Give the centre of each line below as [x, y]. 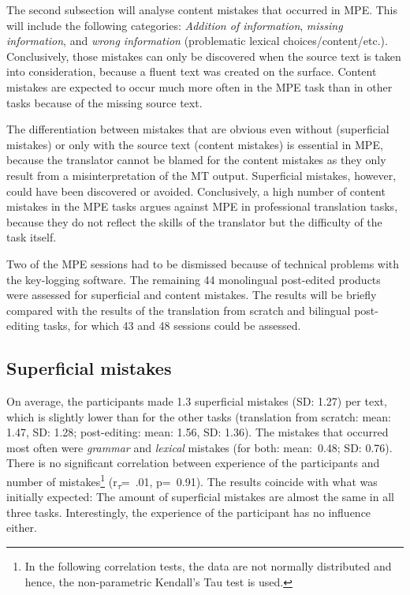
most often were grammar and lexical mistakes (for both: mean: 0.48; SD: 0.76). [199, 447]
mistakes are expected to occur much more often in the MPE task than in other [199, 86]
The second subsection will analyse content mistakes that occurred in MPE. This [202, 9]
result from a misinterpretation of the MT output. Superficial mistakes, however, [201, 175]
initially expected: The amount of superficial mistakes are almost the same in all [200, 497]
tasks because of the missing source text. [104, 102]
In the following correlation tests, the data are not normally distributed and [208, 566]
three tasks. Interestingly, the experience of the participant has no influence [189, 512]
